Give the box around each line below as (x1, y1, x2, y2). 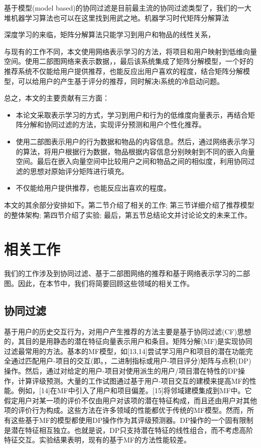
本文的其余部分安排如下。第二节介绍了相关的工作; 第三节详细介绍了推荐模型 (4, 199, 254, 210)
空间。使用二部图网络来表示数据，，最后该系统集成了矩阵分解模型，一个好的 (4, 56, 253, 66)
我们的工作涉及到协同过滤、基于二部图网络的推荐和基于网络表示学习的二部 (4, 268, 250, 279)
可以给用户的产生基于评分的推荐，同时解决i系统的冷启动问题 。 (18, 75, 224, 86)
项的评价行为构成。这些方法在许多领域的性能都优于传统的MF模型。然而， (4, 405, 247, 415)
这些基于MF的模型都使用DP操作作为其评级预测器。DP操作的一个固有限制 (11, 414, 253, 425)
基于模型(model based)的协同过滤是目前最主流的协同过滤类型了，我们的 (4, 3, 237, 13)
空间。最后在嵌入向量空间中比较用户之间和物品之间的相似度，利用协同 (16, 156, 248, 166)
